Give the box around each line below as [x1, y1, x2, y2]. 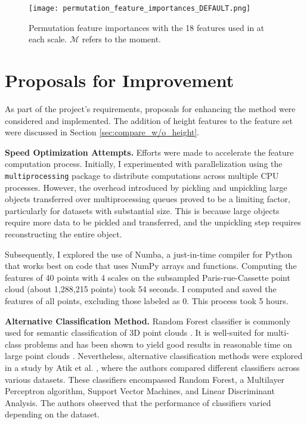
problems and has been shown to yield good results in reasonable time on [24, 338, 292, 350]
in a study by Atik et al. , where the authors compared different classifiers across [5, 361, 300, 373]
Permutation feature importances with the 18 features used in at [29, 21, 265, 33]
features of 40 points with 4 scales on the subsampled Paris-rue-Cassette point [5, 271, 290, 283]
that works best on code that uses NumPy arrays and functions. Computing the [5, 259, 297, 272]
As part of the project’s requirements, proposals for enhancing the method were [5, 102, 296, 114]
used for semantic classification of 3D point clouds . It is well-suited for [5, 326, 265, 339]
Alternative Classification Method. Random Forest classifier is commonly [5, 314, 291, 327]
